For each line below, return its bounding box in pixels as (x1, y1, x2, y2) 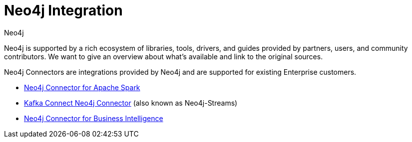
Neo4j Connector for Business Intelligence (24, 114, 163, 123)
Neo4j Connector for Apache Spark (24, 83, 140, 92)
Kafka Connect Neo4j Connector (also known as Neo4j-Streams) (24, 98, 238, 107)
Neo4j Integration (4, 2, 123, 19)
